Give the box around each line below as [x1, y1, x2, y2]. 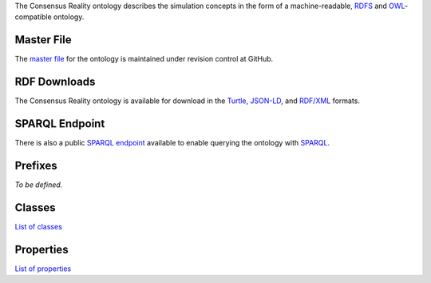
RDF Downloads [14, 75, 96, 89]
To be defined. [14, 180, 63, 189]
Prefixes [14, 158, 57, 172]
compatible [14, 12, 52, 22]
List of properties [14, 264, 72, 273]
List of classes [14, 221, 63, 231]
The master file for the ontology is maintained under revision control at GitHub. [14, 54, 274, 64]
